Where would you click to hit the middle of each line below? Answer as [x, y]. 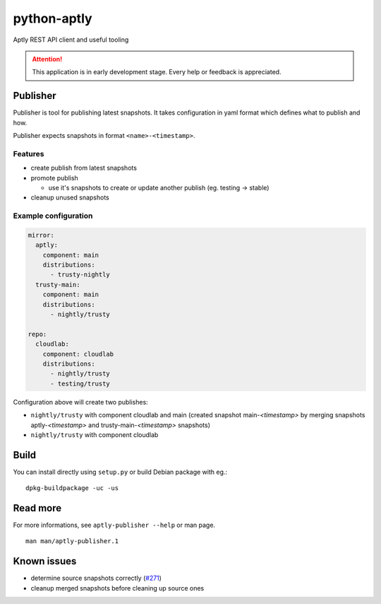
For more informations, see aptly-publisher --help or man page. [114, 525]
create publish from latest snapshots [84, 168]
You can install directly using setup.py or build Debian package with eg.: [120, 472]
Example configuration [53, 216]
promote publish [55, 178]
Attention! [47, 59]
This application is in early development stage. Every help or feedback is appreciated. [157, 72]
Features [29, 153]
